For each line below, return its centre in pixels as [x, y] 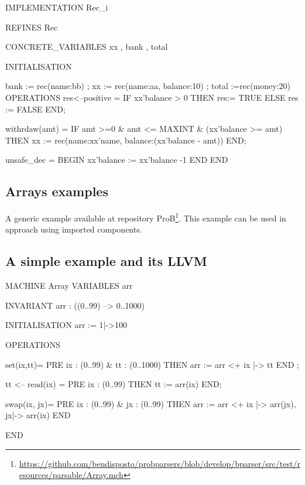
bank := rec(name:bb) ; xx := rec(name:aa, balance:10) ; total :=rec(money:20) [148, 86]
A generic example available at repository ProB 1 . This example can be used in [146, 217]
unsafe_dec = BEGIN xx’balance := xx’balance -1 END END [117, 160]
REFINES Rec [32, 27]
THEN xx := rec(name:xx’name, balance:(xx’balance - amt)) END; [126, 140]
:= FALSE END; [35, 109]
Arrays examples [57, 191]
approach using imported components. [74, 229]
